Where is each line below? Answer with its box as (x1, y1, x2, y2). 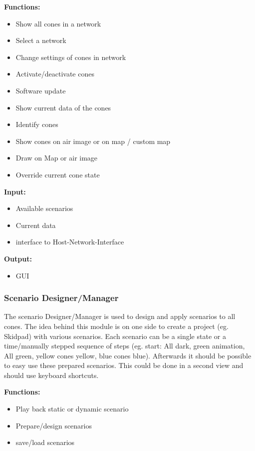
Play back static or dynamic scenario (15, 403, 129, 414)
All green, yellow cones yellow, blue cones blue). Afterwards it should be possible (4, 350, 252, 360)
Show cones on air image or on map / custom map (15, 135, 171, 146)
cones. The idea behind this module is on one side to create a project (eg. (4, 320, 229, 331)
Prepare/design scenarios (15, 420, 92, 430)
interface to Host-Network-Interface (15, 236, 124, 247)
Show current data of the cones (15, 102, 111, 112)
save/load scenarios (15, 437, 75, 447)
